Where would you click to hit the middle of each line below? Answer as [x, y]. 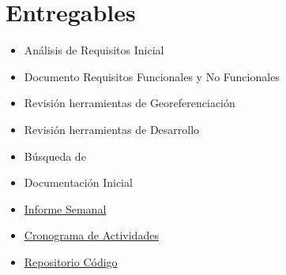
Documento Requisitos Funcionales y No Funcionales [152, 76]
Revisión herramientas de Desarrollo [112, 129]
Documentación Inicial [78, 182]
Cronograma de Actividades [91, 235]
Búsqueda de [55, 156]
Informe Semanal [65, 208]
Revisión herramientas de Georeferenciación [130, 103]
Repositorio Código [71, 261]
